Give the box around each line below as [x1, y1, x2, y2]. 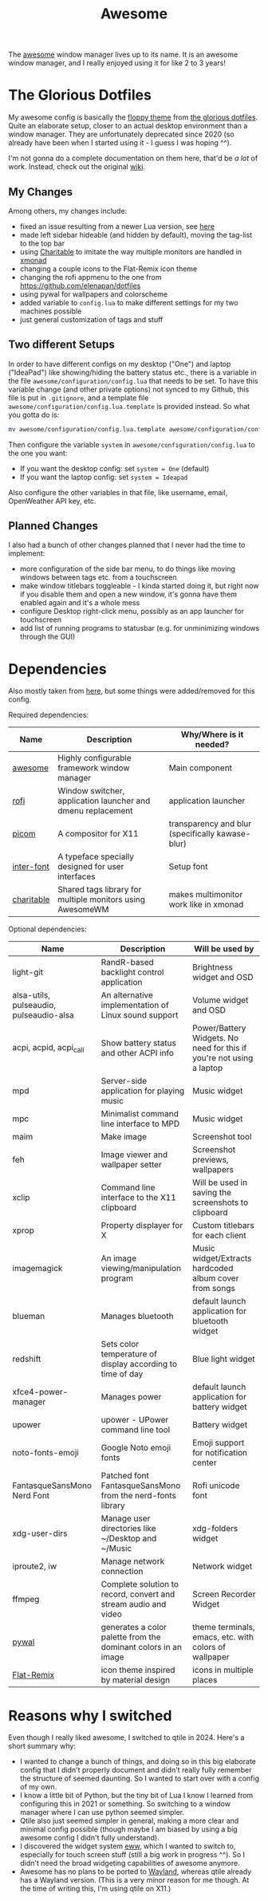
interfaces [57, 871, 96, 882]
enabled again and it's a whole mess [19, 598, 140, 608]
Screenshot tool [192, 1132, 252, 1143]
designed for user [57, 861, 124, 872]
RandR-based [100, 957, 154, 968]
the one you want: [8, 448, 68, 458]
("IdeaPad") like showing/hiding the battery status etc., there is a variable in [8, 368, 257, 377]
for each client [192, 1230, 246, 1241]
